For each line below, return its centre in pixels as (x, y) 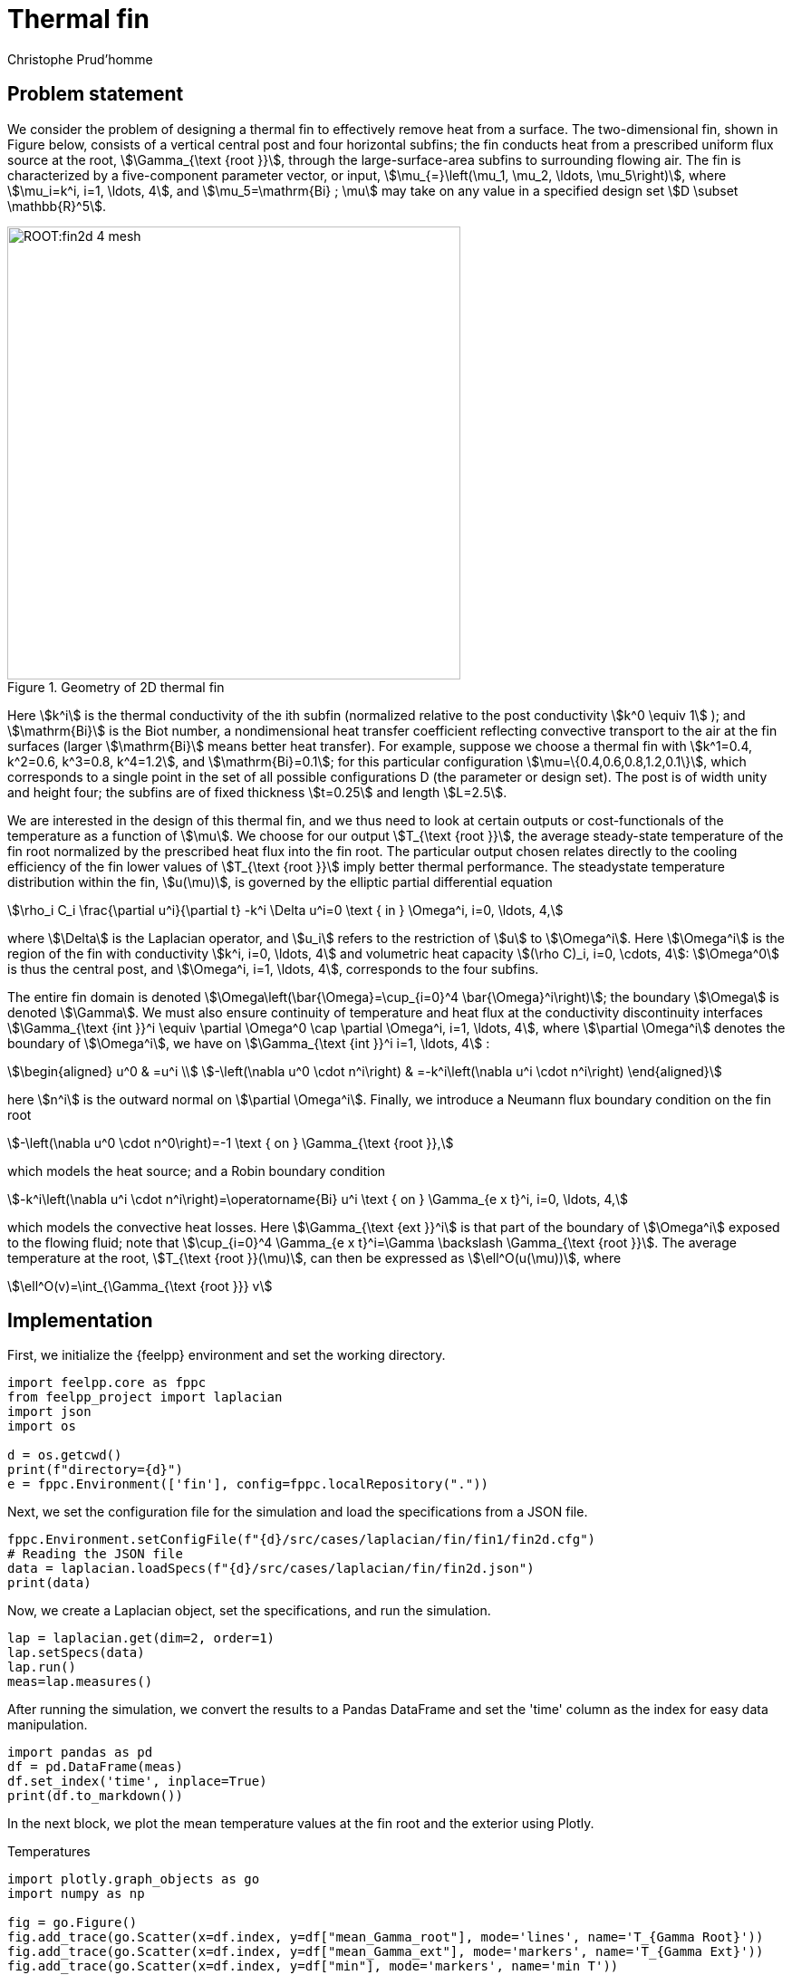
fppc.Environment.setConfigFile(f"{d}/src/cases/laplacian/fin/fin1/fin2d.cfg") (302, 1540)
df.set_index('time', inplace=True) (137, 1782)
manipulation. (48, 1725)
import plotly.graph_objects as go (134, 1879)
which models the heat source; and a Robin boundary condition (197, 1171)
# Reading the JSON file (95, 1554)
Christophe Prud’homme (80, 59)
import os (42, 1426)
